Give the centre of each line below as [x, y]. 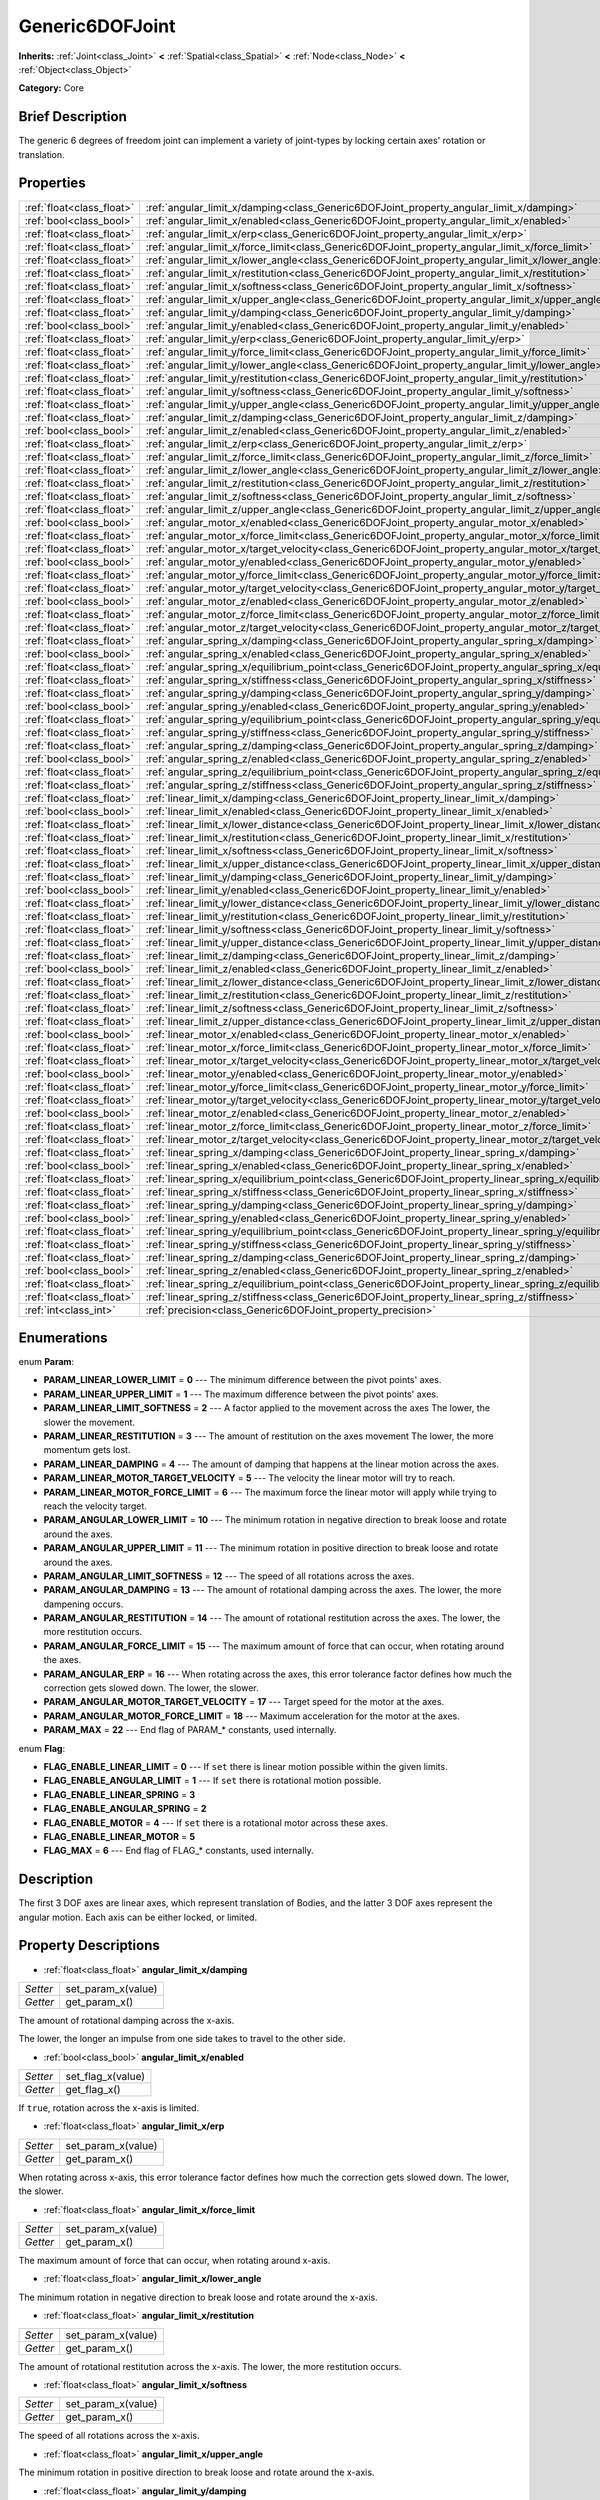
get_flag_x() [93, 2090]
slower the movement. [89, 1422]
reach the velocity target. [95, 1506]
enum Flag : [41, 1748]
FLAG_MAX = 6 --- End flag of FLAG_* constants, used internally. [178, 1851]
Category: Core [51, 88]
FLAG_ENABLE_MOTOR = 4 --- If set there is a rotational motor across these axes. [216, 1822]
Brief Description [72, 116]
